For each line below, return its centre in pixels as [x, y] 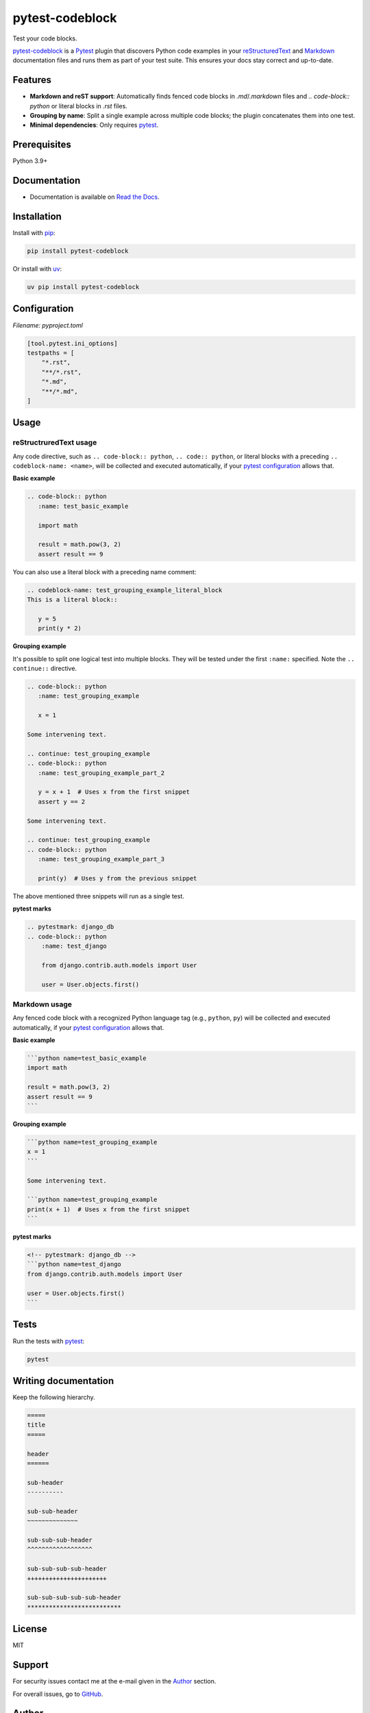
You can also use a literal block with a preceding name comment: [104, 571]
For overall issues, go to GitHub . [58, 1694]
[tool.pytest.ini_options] [72, 343]
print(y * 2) [60, 628]
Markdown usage [42, 1004]
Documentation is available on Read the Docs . [95, 197]
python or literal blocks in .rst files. [79, 106]
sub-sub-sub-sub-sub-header [74, 1598]
